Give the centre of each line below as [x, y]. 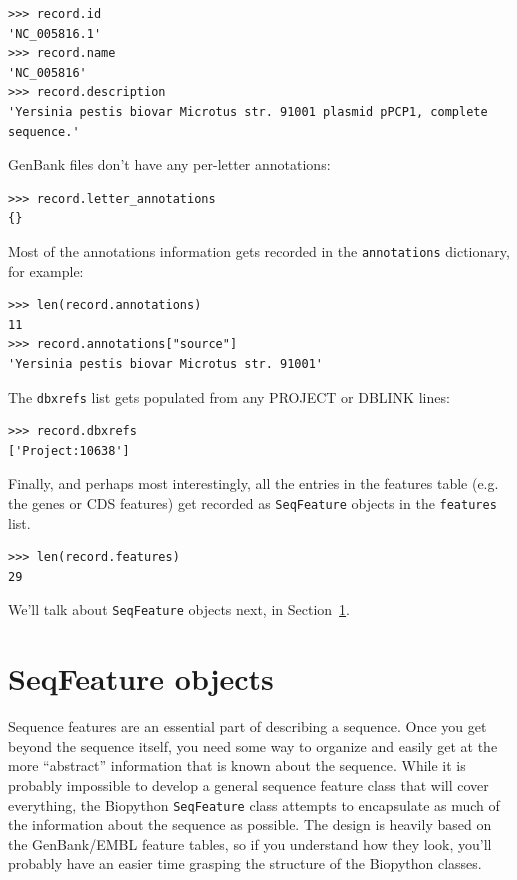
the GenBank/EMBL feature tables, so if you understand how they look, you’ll [250, 843]
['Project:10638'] [69, 450]
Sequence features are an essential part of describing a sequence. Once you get [247, 726]
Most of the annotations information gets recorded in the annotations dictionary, [259, 250]
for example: [46, 270]
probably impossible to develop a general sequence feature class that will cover [248, 785]
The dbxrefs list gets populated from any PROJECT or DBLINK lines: [229, 396]
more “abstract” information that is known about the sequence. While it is [237, 765]
